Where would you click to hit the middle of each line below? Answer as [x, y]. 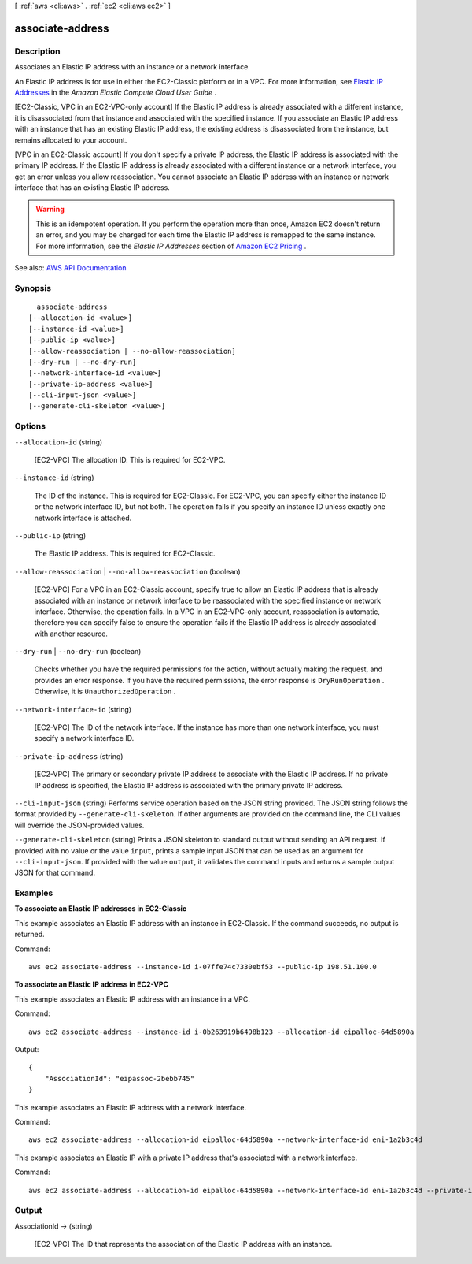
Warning [50, 210]
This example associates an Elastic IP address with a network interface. [131, 1107]
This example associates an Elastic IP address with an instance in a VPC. [133, 999]
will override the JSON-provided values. [79, 825]
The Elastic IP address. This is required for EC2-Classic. [125, 554]
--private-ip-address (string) [69, 756]
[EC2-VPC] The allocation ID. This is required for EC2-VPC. [130, 460]
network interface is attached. [83, 518]
